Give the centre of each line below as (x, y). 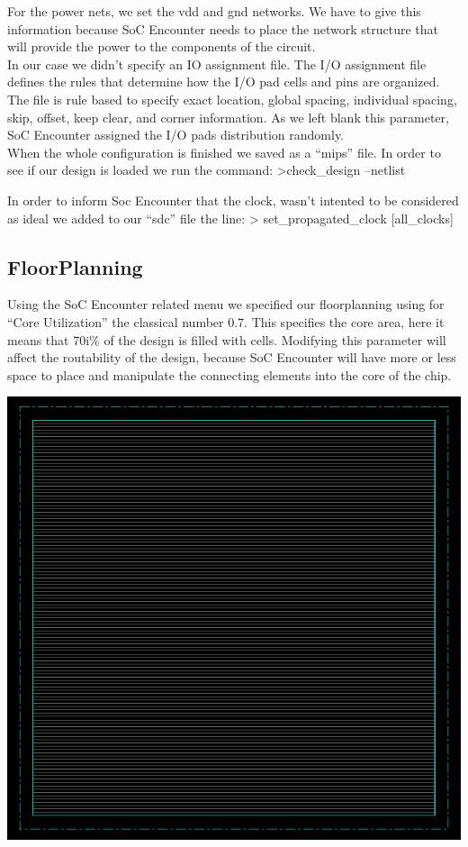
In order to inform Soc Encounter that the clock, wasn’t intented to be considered (233, 200)
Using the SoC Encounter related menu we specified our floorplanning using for (226, 304)
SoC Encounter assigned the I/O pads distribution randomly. (176, 135)
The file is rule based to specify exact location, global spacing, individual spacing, (232, 99)
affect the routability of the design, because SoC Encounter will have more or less (232, 357)
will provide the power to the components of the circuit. (162, 46)
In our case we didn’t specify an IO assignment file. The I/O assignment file (217, 64)
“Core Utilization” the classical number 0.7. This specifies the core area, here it (226, 321)
